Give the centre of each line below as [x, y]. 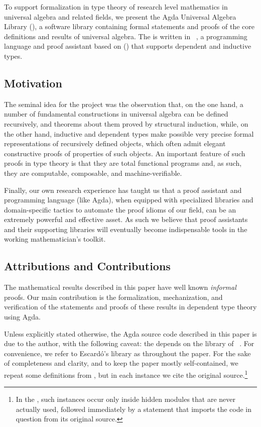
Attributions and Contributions [87, 266]
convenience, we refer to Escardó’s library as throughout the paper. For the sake [127, 353]
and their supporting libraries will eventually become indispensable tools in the [126, 229]
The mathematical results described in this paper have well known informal [120, 287]
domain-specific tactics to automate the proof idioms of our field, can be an [120, 209]
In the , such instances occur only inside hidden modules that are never [126, 399]
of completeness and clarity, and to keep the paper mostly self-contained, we [121, 363]
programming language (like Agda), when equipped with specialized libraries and [129, 200]
